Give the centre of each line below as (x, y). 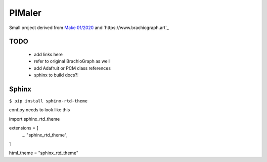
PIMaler (25, 13)
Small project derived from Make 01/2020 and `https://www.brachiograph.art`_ (89, 28)
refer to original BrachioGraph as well (72, 61)
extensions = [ (24, 128)
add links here (48, 54)
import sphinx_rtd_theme (35, 119)
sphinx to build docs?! (56, 75)
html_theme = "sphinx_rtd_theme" (44, 153)
